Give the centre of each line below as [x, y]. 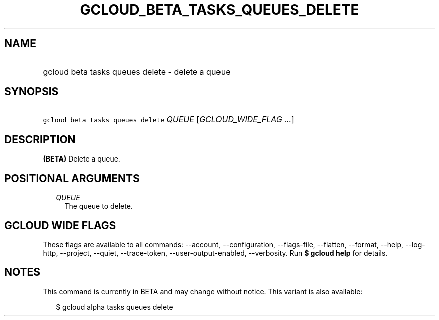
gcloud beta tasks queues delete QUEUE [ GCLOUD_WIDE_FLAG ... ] [168, 120]
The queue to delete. [98, 206]
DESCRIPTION [40, 139]
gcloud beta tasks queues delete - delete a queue [137, 71]
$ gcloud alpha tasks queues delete [115, 307]
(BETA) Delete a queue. [81, 159]
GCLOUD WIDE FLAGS [60, 225]
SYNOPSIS [31, 92]
